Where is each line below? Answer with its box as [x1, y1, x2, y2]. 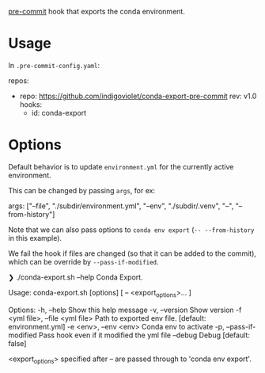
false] [8, 338, 27, 348]
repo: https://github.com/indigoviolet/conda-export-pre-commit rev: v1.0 [19, 91, 257, 101]
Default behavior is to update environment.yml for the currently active [8, 162, 234, 171]
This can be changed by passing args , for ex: [8, 185, 156, 195]
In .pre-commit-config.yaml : [8, 60, 100, 70]
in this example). [8, 233, 62, 242]
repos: [8, 75, 29, 86]
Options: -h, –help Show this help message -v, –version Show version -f [8, 305, 242, 314]
